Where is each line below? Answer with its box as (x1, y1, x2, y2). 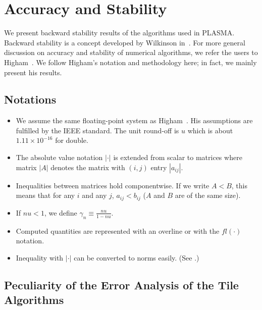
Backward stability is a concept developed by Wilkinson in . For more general (4, 37, 245, 47)
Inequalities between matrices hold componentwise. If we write (16, 180, 209, 190)
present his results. (4, 67, 62, 77)
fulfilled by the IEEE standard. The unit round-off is (16, 125, 179, 135)
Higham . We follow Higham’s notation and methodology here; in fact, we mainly (4, 57, 257, 67)
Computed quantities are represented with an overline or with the (16, 225, 220, 236)
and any (82, 190, 107, 200)
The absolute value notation (16, 152, 103, 163)
